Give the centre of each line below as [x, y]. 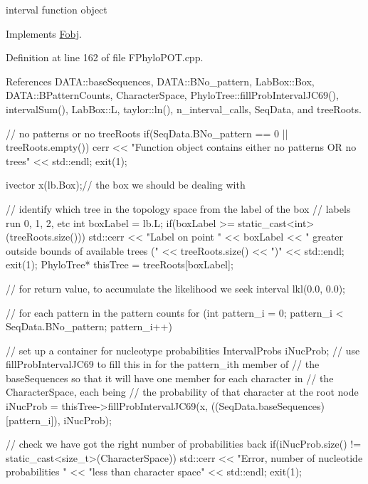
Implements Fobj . [44, 33]
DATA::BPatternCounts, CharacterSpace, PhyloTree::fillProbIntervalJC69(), [172, 95]
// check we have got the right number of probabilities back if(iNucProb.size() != [184, 444]
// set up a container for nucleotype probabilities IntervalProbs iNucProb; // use [183, 350]
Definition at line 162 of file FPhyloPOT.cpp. [105, 57]
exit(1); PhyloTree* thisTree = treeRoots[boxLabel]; [120, 264]
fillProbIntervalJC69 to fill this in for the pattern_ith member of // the [163, 364]
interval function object [57, 9]
